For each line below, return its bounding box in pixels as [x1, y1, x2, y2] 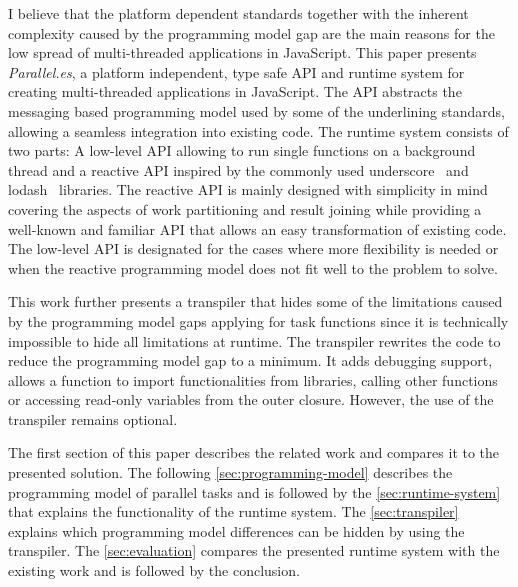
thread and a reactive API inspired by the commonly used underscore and [8, 159, 469, 180]
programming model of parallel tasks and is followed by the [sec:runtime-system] [8, 481, 501, 502]
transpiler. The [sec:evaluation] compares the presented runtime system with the [8, 540, 500, 561]
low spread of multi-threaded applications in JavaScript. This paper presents [8, 42, 477, 63]
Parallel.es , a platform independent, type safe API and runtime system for [8, 61, 465, 82]
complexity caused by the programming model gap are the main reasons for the [8, 22, 495, 43]
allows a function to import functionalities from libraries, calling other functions [8, 369, 498, 390]
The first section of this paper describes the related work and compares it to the [8, 442, 500, 463]
